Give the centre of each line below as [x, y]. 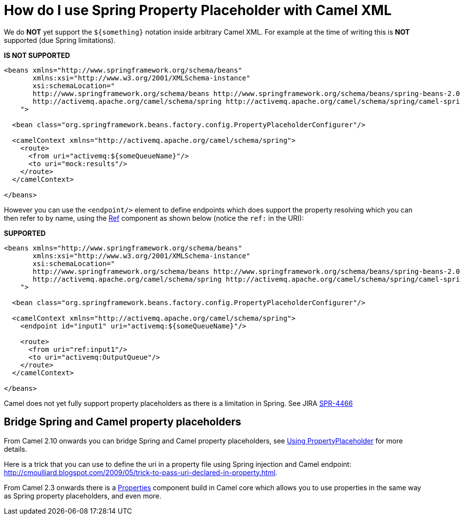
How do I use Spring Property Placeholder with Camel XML [198, 10]
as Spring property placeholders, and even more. [83, 496]
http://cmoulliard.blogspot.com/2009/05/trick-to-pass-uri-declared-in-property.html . [141, 472]
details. [16, 449]
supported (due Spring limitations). [60, 40]
